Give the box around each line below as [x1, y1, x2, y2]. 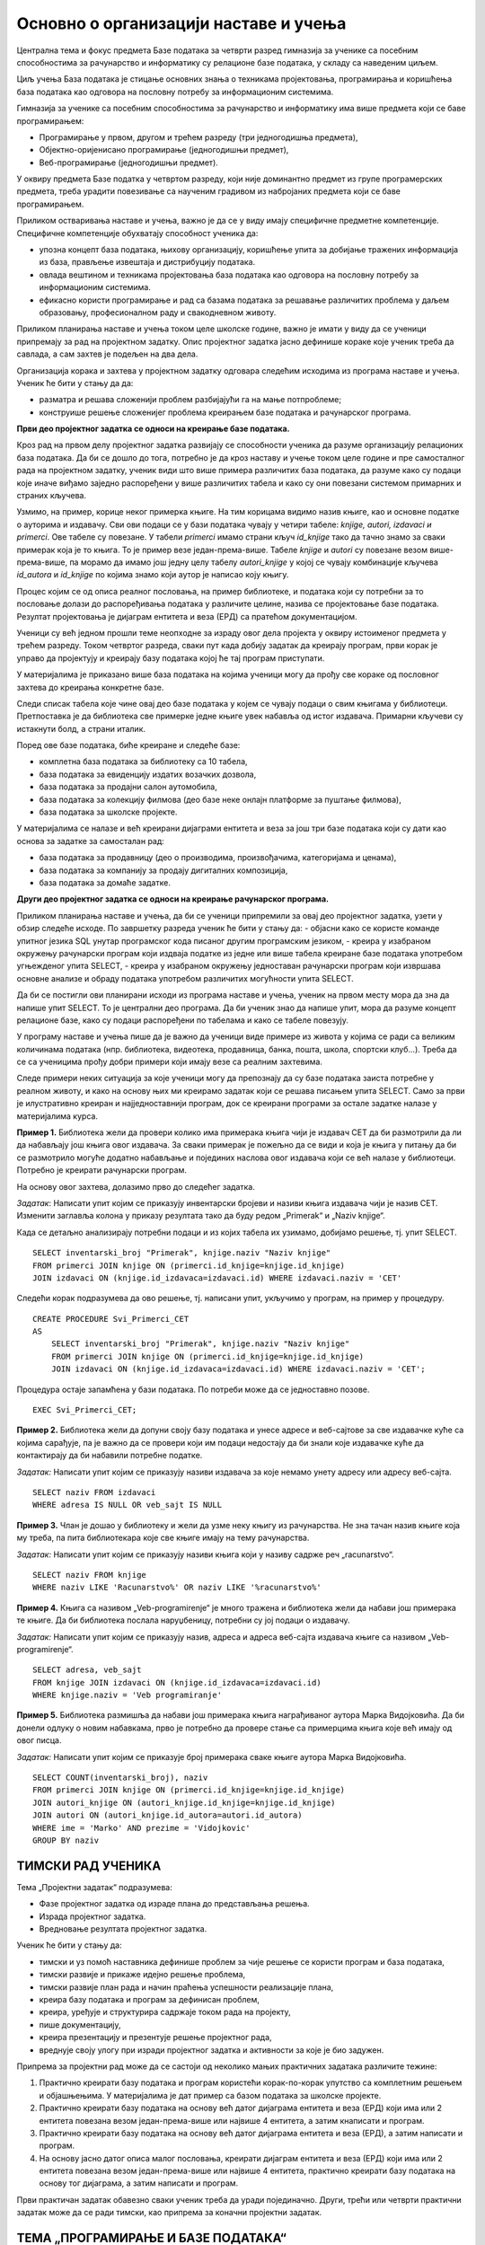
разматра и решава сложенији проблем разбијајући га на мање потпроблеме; [39, 394, 341, 405]
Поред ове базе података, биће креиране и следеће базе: [16, 740, 241, 751]
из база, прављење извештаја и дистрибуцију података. [39, 257, 256, 268]
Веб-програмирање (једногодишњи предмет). [39, 157, 219, 168]
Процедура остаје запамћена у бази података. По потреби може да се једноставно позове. [16, 1384, 370, 1395]
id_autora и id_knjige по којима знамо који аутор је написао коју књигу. [16, 569, 289, 580]
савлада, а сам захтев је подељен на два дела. [16, 348, 198, 359]
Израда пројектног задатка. [39, 1911, 146, 1922]
